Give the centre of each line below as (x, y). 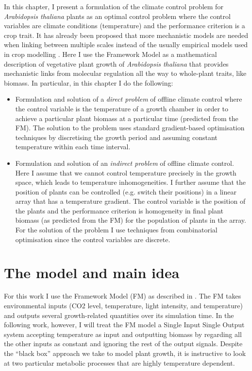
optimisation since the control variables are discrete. (93, 239)
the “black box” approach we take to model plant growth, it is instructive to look (125, 353)
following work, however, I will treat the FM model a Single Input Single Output (124, 325)
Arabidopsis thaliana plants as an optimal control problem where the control (117, 16)
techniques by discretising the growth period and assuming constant (116, 137)
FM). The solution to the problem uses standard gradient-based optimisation (130, 128)
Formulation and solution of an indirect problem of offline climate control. (125, 163)
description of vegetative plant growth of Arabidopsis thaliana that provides (116, 63)
